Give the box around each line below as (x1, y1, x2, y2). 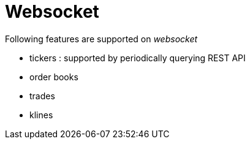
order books (29, 71, 78, 82)
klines (29, 109, 53, 120)
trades (29, 90, 55, 101)
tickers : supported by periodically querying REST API (29, 52, 246, 63)
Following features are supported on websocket (5, 33, 198, 44)
